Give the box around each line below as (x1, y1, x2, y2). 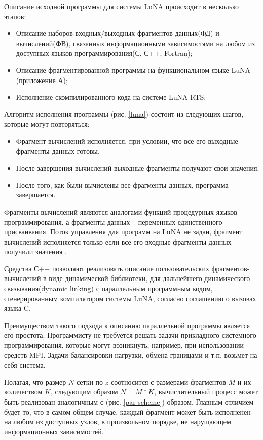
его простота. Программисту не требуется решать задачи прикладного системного (4, 330, 256, 340)
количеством (4, 386, 43, 397)
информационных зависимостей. (4, 426, 104, 436)
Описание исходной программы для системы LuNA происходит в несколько (4, 1, 239, 11)
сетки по (76, 376, 103, 387)
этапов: (4, 11, 26, 21)
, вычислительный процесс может (154, 386, 258, 397)
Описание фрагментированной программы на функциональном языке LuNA (16, 64, 250, 75)
